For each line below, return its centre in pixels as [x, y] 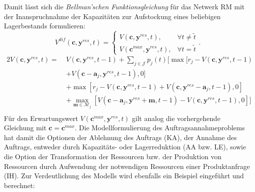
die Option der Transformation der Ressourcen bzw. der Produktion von [113, 156]
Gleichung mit [25, 128]
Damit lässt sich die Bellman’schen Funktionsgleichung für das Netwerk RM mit [124, 6]
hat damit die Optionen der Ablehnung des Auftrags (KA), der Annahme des [120, 137]
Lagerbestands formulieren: [45, 26]
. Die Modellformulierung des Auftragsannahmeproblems [160, 128]
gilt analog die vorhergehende [176, 118]
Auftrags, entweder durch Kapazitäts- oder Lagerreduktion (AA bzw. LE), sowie [125, 147]
